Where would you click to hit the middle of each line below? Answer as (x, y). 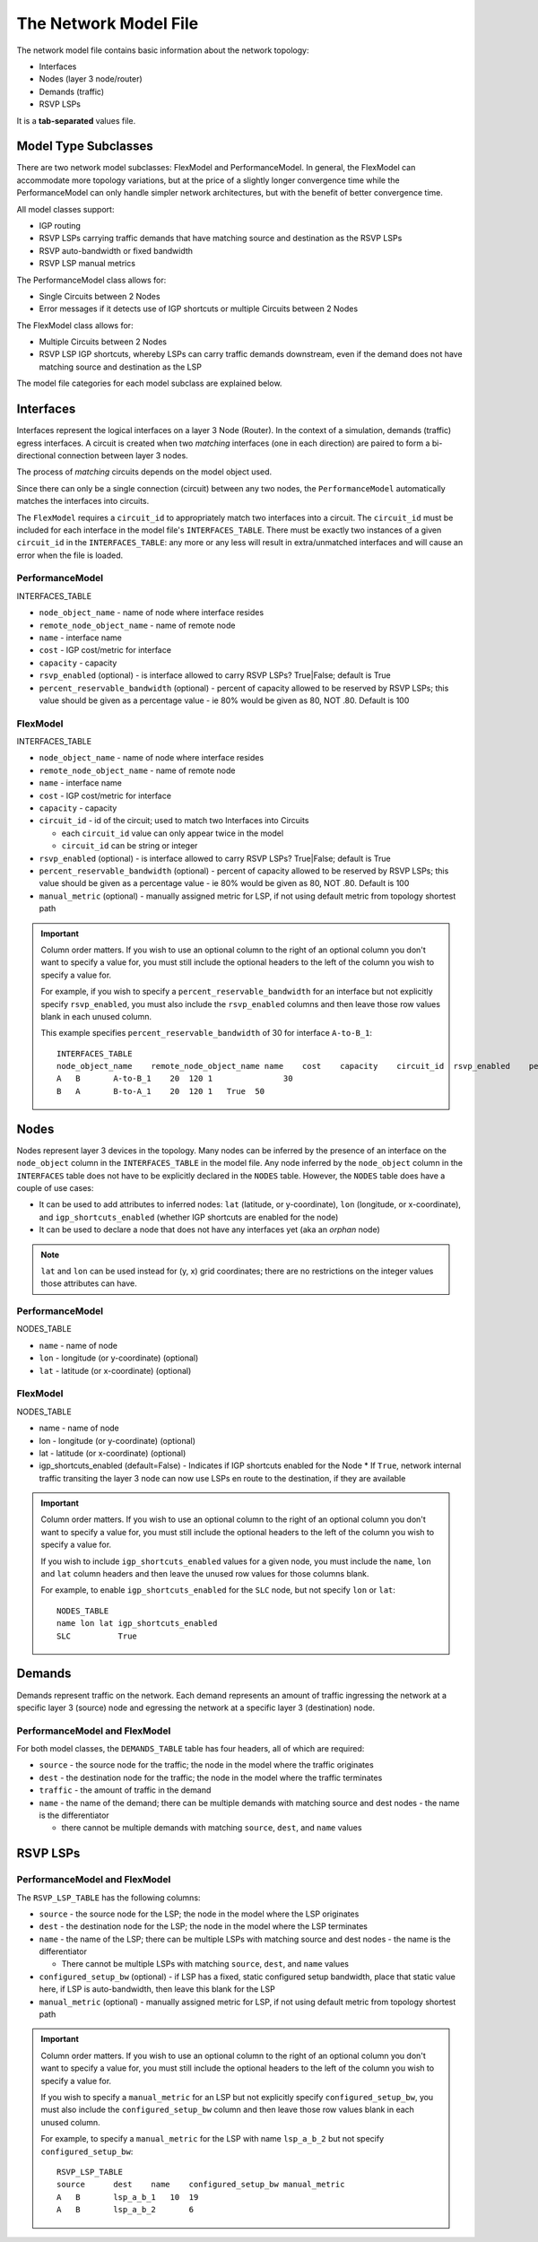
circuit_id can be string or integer (130, 846)
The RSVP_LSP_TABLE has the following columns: (108, 1898)
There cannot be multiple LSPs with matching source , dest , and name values (205, 1964)
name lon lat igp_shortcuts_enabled (137, 1624)
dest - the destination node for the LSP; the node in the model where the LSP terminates (203, 1926)
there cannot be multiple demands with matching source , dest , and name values (212, 1828)
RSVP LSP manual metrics (87, 264)
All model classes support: (65, 209)
